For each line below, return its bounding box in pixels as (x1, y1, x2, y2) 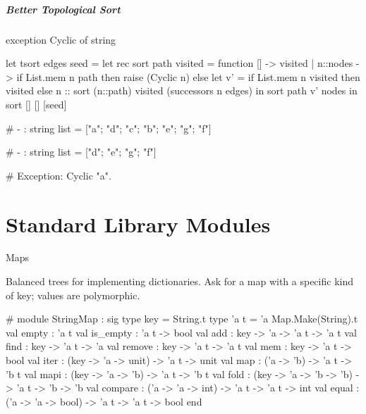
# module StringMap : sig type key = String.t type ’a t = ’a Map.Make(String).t (6, 311, 358, 326)
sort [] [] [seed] (6, 96, 67, 111)
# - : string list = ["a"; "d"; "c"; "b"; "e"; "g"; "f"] (6, 120, 212, 135)
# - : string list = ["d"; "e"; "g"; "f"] (6, 144, 157, 159)
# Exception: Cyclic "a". (6, 168, 111, 182)
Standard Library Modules (6, 209, 271, 238)
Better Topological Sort (6, 1, 121, 16)
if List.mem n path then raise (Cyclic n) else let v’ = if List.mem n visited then (16, 69, 360, 84)
